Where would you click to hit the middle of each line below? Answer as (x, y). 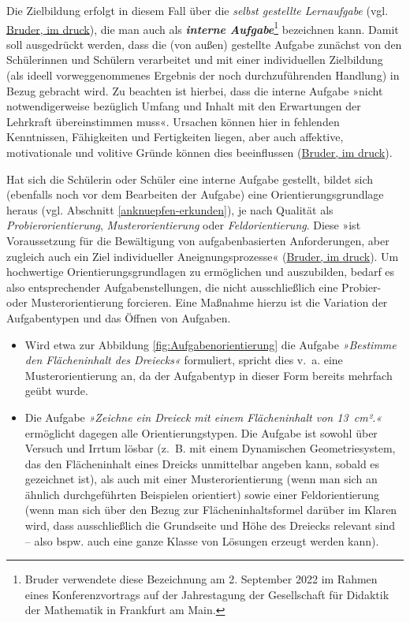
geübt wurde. (56, 391)
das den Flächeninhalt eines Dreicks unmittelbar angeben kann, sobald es (202, 463)
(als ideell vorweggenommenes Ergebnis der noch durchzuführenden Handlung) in (203, 75)
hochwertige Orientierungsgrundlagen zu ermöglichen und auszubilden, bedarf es (201, 272)
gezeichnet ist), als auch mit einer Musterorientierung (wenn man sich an (201, 479)
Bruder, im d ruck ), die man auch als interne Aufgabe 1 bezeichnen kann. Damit (203, 28)
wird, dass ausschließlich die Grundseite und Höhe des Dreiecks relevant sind (210, 525)
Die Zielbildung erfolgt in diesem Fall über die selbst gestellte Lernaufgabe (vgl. (198, 10)
